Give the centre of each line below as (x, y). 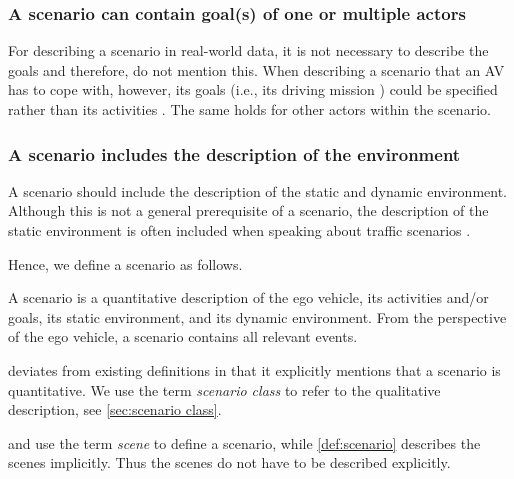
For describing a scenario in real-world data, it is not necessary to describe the (248, 50)
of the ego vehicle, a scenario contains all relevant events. (183, 336)
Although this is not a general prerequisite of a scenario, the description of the (248, 210)
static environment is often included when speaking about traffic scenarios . (239, 230)
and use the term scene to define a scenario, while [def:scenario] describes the (244, 442)
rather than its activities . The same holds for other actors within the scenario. (249, 109)
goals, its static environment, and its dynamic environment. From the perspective (257, 316)
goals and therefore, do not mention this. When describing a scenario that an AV (256, 69)
